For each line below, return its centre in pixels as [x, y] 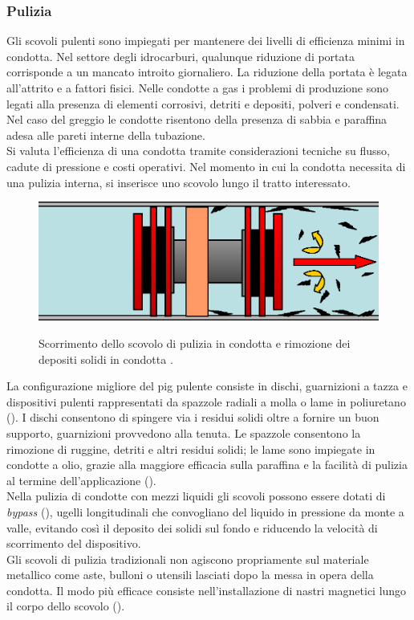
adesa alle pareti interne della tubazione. [106, 135]
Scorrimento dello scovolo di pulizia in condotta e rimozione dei [195, 343]
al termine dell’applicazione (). [81, 480]
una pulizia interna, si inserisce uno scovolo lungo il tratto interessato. [179, 182]
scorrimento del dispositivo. [74, 543]
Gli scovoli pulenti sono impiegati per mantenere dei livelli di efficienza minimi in [206, 41]
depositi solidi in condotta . [106, 359]
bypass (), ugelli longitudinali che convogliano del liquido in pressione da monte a [205, 511]
